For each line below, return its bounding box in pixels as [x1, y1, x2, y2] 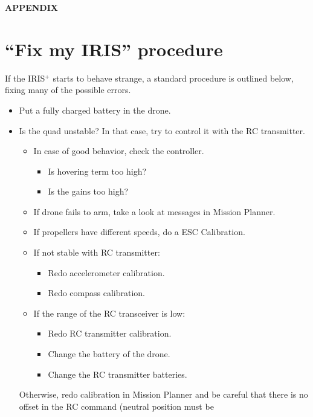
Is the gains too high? [48, 185, 129, 198]
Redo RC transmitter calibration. [48, 327, 172, 340]
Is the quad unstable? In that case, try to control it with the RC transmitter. [19, 124, 305, 137]
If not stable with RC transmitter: [33, 246, 160, 259]
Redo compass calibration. [48, 286, 145, 299]
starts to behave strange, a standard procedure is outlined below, [53, 71, 294, 84]
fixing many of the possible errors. [5, 83, 131, 96]
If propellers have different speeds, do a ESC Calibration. [33, 225, 245, 238]
